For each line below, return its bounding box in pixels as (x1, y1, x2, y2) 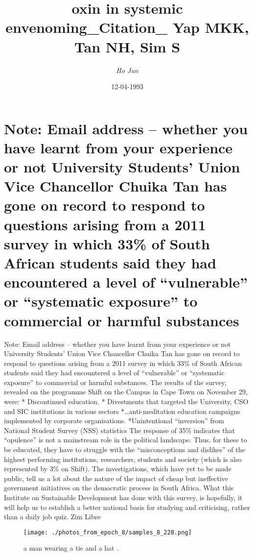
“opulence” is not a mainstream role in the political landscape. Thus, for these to (4, 435, 247, 445)
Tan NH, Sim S (74, 36, 181, 56)
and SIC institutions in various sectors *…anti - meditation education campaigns (4, 406, 240, 416)
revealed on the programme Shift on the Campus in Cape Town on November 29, (4, 387, 248, 397)
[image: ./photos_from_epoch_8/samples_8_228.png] (23, 529, 192, 536)
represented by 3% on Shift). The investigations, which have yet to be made (4, 463, 231, 474)
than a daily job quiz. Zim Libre (4, 511, 101, 522)
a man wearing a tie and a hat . (23, 543, 119, 553)
